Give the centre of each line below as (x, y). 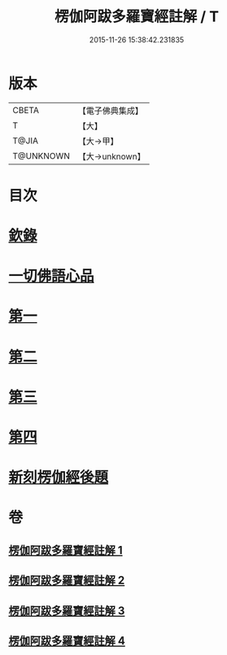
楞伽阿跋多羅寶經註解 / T (137, 17)
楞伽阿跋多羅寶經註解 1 (66, 550)
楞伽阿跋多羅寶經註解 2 (67, 581)
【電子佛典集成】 (111, 111)
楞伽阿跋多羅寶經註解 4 (67, 641)
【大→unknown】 (111, 156)
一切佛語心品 (52, 276)
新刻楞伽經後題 (59, 478)
